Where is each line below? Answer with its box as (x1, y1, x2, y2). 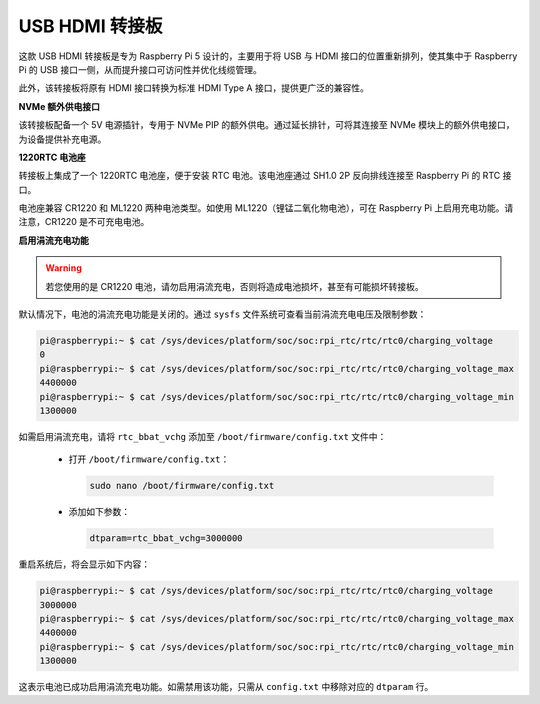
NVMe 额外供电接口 (18, 100, 100, 112)
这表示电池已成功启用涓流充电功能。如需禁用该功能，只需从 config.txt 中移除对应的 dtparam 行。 (18, 681, 434, 693)
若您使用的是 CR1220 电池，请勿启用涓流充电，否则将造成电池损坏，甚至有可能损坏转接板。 (45, 280, 424, 292)
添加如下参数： (68, 506, 130, 518)
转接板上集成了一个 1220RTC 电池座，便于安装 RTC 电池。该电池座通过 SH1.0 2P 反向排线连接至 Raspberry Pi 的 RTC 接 (18, 170, 512, 182)
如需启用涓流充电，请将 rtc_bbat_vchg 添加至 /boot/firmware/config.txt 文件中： (18, 430, 387, 442)
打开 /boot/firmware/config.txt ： (68, 453, 230, 465)
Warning (45, 262, 82, 274)
